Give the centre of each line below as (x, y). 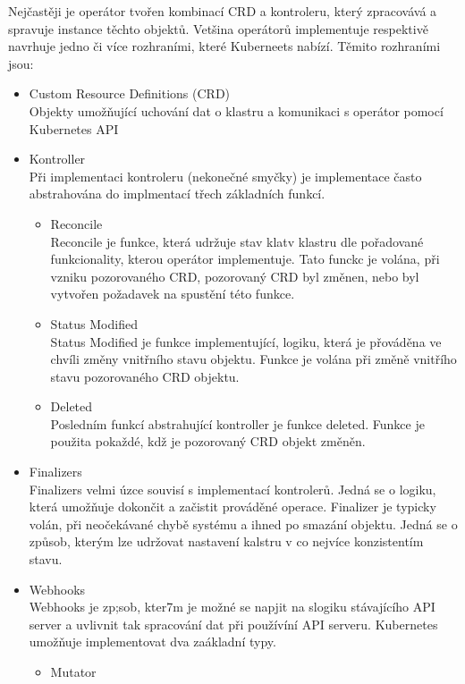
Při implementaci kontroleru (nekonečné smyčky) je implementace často (225, 176)
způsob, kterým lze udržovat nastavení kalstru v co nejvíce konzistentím (226, 541)
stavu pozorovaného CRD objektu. (145, 376)
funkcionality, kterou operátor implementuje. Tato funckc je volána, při (245, 259)
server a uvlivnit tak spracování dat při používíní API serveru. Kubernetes (233, 624)
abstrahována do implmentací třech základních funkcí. (177, 194)
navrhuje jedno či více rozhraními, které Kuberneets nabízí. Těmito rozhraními (224, 46)
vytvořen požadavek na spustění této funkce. (173, 294)
